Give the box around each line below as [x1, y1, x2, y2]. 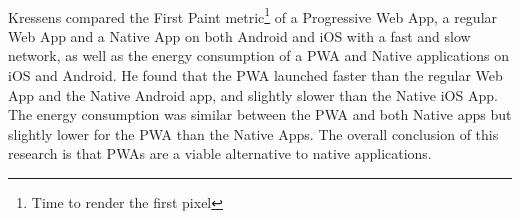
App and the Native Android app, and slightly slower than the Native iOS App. [8, 84, 498, 105]
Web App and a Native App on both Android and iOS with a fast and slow [8, 25, 471, 46]
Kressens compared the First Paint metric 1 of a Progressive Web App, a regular [8, 3, 498, 27]
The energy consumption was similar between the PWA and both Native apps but [8, 104, 512, 125]
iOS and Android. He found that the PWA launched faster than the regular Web [8, 65, 503, 86]
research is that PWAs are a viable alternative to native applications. [8, 143, 432, 164]
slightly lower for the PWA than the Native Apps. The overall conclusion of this [8, 123, 499, 144]
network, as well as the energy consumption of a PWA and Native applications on [8, 45, 510, 66]
